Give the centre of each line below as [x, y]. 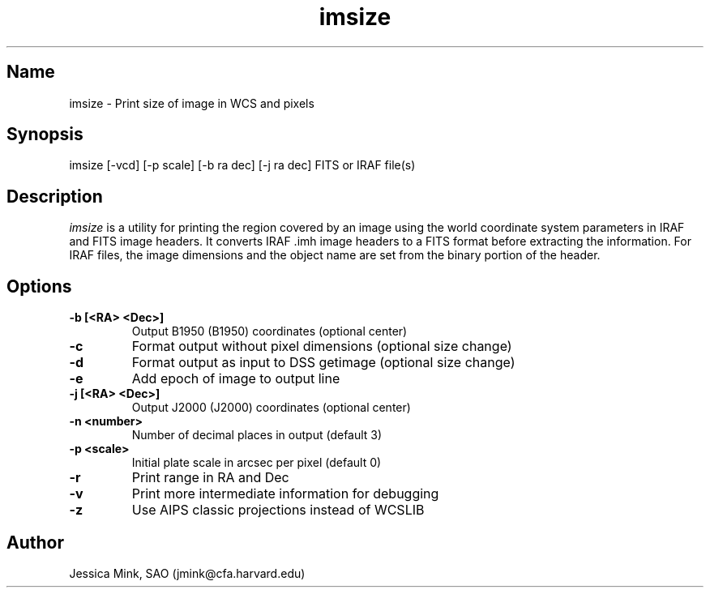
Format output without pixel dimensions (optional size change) [322, 346]
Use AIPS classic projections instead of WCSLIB [278, 510]
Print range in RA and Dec [210, 478]
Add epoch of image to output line [236, 379]
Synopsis [45, 135]
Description [55, 196]
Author [35, 542]
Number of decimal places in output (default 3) [257, 435]
